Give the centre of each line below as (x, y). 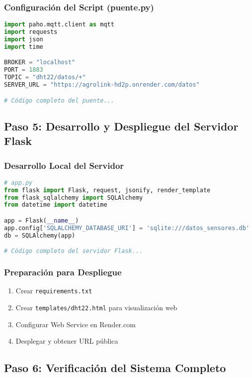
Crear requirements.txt (54, 291)
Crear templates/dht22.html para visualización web (96, 307)
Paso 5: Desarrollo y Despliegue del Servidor (121, 126)
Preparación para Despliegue (63, 272)
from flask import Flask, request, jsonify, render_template (107, 190)
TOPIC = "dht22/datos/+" (45, 77)
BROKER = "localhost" (40, 63)
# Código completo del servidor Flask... (74, 251)
